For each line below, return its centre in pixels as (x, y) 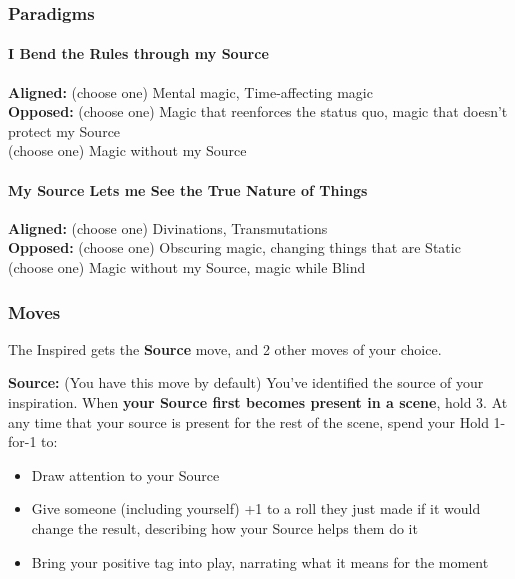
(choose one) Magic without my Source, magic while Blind (187, 267)
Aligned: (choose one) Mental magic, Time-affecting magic (190, 91)
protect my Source (64, 130)
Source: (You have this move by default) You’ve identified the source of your (246, 382)
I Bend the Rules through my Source (138, 53)
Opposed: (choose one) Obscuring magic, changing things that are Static (234, 247)
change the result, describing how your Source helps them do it (224, 527)
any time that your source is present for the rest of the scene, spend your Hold (248, 421)
